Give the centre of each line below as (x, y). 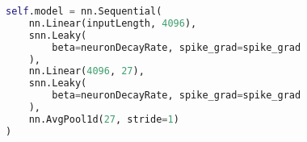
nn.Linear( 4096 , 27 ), (86, 71)
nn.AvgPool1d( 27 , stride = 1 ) (104, 119)
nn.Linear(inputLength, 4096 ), (113, 23)
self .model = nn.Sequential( (84, 11)
